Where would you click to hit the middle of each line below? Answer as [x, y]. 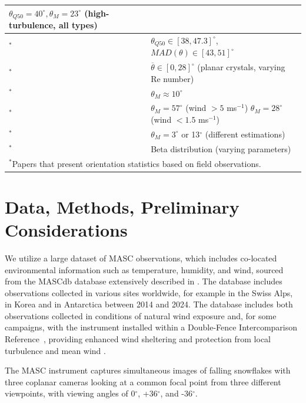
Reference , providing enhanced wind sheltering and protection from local [138, 339]
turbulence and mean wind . [55, 350]
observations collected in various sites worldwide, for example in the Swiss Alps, [149, 292]
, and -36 [176, 393]
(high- [97, 13]
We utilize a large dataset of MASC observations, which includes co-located [141, 258]
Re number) [172, 78]
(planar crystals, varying [241, 67]
